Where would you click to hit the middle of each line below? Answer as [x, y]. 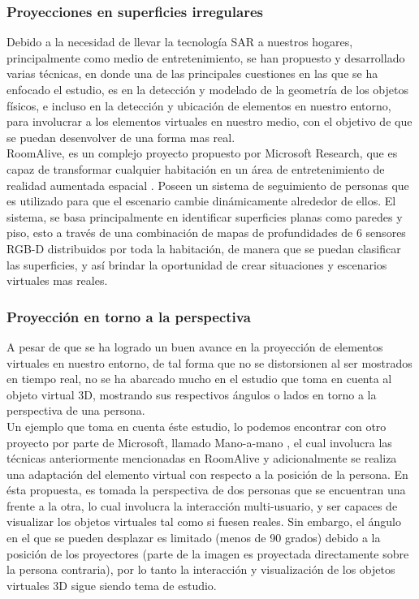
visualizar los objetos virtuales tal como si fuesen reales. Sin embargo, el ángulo [204, 521]
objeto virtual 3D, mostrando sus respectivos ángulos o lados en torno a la [192, 394]
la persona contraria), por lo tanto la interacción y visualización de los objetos [201, 569]
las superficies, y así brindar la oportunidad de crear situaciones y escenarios [197, 264]
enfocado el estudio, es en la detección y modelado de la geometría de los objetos [207, 89]
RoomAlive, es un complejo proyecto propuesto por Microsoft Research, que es [202, 153]
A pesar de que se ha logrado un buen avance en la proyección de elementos [195, 346]
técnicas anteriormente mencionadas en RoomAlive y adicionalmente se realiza [202, 458]
